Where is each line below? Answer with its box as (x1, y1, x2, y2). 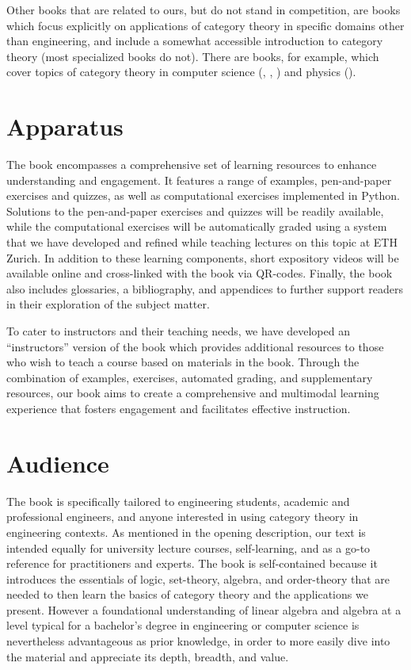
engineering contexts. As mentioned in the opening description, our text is (6, 523, 366, 540)
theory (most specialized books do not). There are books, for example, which (6, 48, 379, 64)
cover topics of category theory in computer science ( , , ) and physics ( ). (6, 63, 356, 80)
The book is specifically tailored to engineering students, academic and (6, 492, 350, 509)
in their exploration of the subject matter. (6, 296, 210, 312)
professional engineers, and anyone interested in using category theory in (6, 508, 359, 525)
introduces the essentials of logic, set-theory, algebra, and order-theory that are (6, 570, 390, 587)
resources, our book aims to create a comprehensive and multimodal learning (6, 385, 379, 401)
